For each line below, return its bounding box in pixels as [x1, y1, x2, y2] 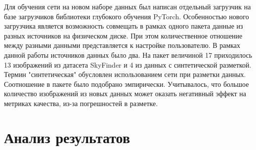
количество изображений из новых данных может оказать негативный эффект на [4, 88, 247, 99]
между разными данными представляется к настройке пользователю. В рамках [4, 40, 241, 50]
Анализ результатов [4, 127, 130, 147]
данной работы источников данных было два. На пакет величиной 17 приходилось [4, 49, 253, 60]
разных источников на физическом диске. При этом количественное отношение [4, 30, 243, 40]
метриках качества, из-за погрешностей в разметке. [4, 98, 158, 108]
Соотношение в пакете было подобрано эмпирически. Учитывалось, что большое [4, 78, 249, 89]
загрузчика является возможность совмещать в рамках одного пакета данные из [4, 21, 243, 31]
